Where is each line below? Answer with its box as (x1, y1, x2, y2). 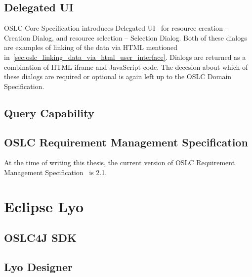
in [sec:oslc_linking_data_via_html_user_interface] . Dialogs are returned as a (4, 51, 246, 62)
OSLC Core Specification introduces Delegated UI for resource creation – (4, 23, 229, 33)
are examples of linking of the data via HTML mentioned (4, 42, 178, 52)
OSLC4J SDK (4, 230, 77, 245)
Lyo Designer (4, 259, 73, 275)
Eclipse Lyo (4, 196, 84, 216)
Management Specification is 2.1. (4, 167, 107, 177)
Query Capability (4, 105, 94, 120)
